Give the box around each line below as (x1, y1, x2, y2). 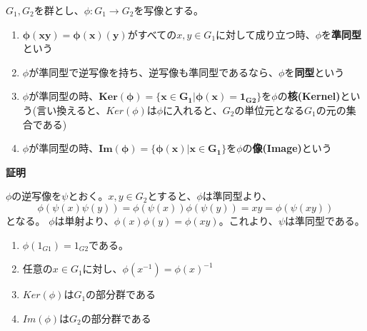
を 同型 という (284, 64, 345, 79)
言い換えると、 (36, 102, 106, 117)
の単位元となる (234, 102, 304, 117)
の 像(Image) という (242, 141, 332, 156)
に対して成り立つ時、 (216, 26, 316, 41)
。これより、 (218, 213, 278, 228)
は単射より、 (54, 213, 114, 228)
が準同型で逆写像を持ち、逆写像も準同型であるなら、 (29, 64, 279, 79)
